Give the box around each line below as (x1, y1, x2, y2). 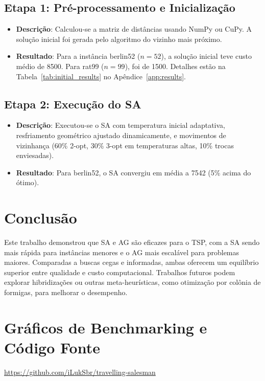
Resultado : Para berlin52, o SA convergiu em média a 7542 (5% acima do (16, 167, 251, 177)
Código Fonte (4, 337, 100, 357)
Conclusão (4, 207, 77, 228)
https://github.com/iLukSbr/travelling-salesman (4, 366, 156, 377)
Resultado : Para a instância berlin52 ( (16, 51, 140, 61)
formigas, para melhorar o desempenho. (4, 287, 128, 298)
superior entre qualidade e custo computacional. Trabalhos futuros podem (4, 266, 235, 277)
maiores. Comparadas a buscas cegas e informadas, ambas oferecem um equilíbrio (4, 257, 259, 267)
